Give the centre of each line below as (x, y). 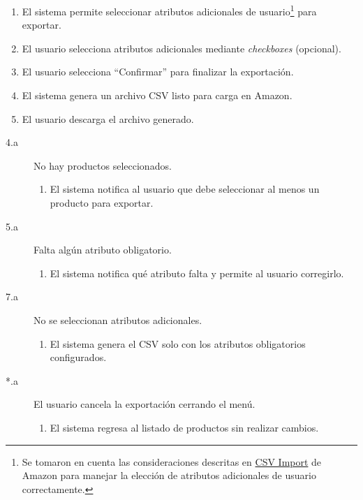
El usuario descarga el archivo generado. (108, 118)
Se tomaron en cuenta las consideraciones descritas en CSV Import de (172, 461)
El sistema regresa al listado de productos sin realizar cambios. (184, 427)
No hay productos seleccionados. (103, 165)
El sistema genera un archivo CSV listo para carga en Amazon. (157, 95)
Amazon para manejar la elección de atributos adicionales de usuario (169, 475)
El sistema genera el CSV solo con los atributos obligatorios (178, 343)
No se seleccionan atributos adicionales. (118, 319)
